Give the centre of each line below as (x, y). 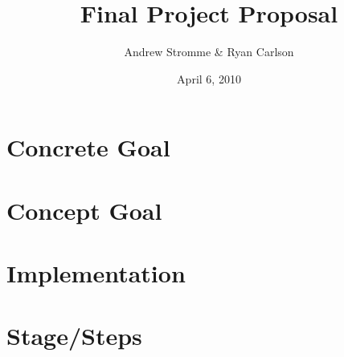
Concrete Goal (88, 147)
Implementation (96, 273)
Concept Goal (84, 210)
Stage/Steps (74, 336)
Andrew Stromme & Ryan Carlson (209, 52)
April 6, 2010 (209, 78)
